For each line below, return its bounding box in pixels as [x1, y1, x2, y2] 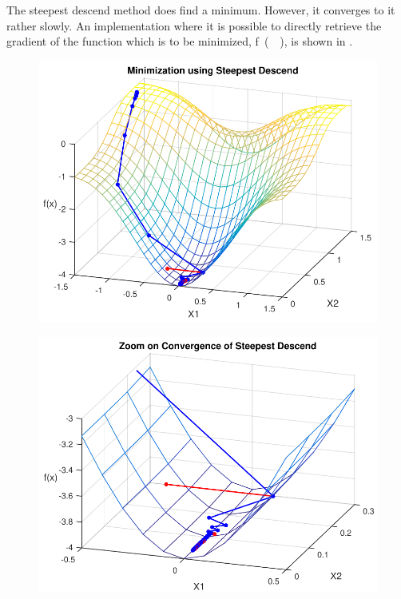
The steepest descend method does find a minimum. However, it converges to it [6, 2, 395, 18]
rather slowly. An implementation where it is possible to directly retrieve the [6, 17, 382, 34]
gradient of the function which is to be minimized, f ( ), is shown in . [6, 33, 353, 50]
